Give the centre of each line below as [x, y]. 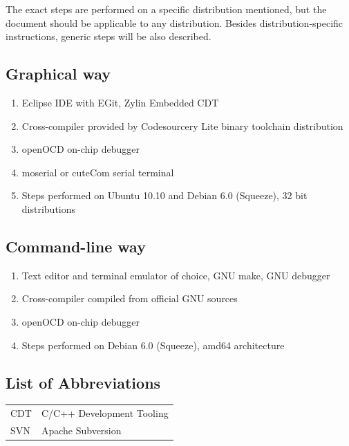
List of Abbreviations [83, 382]
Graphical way [58, 74]
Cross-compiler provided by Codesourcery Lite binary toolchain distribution [182, 126]
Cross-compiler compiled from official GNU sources [130, 298]
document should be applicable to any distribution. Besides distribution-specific [174, 22]
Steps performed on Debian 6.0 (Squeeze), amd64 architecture [153, 345]
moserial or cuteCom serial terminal [98, 172]
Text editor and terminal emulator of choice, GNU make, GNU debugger [176, 275]
